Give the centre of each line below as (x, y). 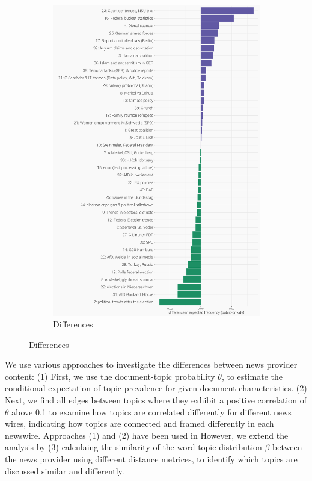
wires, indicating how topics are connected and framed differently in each (139, 424)
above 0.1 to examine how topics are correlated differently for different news (151, 411)
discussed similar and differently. (65, 470)
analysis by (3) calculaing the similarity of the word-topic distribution (133, 447)
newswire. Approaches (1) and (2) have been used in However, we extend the (147, 435)
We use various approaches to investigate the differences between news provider (151, 365)
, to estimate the (252, 376)
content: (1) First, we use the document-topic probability (110, 376)
